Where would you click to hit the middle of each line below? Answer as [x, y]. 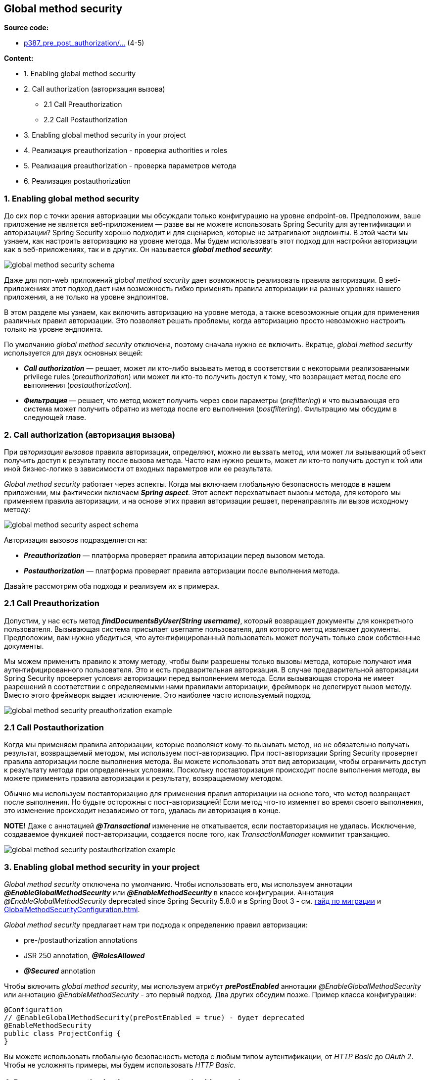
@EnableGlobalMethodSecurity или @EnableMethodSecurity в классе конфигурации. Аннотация [169, 893]
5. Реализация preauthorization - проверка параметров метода [130, 166]
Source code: [26, 28]
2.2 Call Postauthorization [86, 120]
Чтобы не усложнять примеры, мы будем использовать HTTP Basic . [120, 1065]
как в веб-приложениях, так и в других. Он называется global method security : [139, 250]
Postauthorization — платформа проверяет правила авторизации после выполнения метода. [182, 570]
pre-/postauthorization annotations [81, 940]
